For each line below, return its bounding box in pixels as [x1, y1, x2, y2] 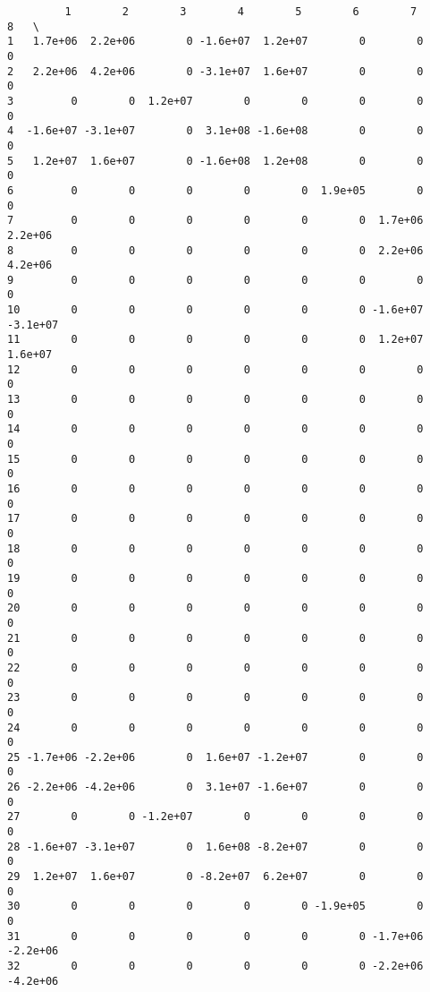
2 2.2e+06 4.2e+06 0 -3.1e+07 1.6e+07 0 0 [7, 64, 424, 78]
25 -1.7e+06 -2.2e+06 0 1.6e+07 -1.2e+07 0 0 [7, 750, 424, 764]
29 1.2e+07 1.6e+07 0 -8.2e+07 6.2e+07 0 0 [7, 870, 424, 884]
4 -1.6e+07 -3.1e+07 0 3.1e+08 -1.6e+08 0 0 [7, 124, 424, 138]
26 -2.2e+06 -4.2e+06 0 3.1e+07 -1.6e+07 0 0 [7, 781, 424, 794]
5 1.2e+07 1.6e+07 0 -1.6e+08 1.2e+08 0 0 [7, 154, 424, 167]
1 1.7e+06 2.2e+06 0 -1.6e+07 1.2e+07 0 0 [7, 35, 424, 48]
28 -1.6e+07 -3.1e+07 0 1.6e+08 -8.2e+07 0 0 [7, 840, 424, 853]
